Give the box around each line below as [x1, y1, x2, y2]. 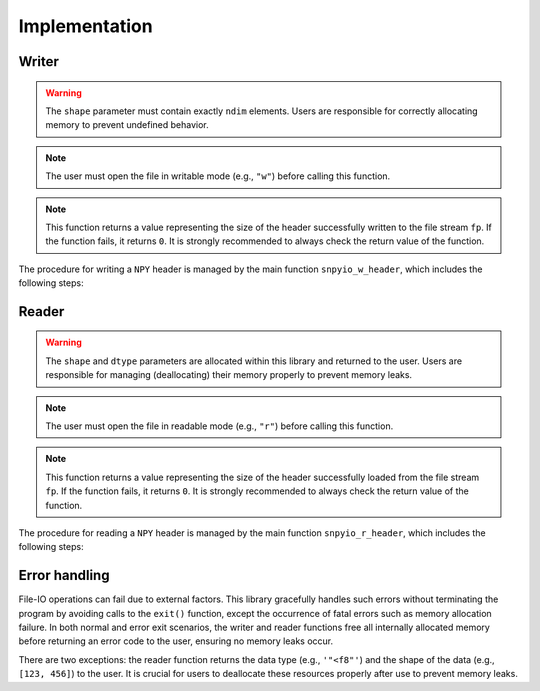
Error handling [18, 567, 110, 584]
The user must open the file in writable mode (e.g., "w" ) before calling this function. [45, 170, 391, 182]
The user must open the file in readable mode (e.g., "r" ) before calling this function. [45, 420, 394, 432]
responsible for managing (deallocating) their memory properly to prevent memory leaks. [45, 369, 413, 381]
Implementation [18, 15, 154, 37]
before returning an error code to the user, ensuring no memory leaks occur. [18, 635, 334, 647]
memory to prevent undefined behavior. [45, 119, 209, 131]
